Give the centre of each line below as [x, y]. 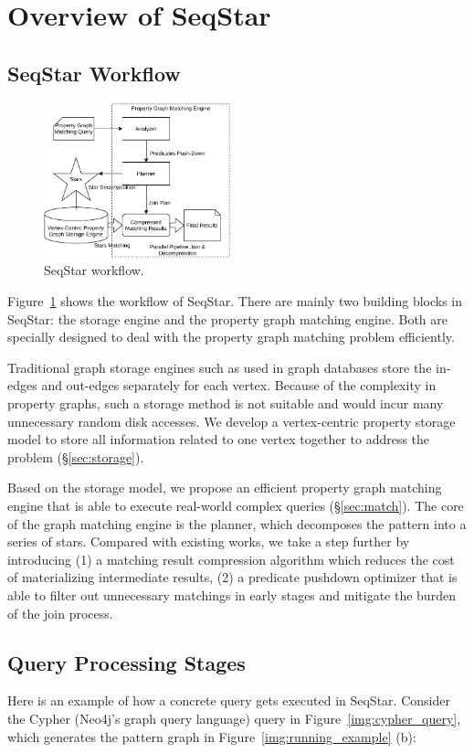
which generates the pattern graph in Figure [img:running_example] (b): [212, 736]
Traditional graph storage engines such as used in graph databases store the [220, 367]
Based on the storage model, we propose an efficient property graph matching [225, 488]
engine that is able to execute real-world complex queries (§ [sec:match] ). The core [236, 506]
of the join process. [60, 613]
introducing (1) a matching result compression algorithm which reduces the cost [231, 559]
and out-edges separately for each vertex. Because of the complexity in [239, 385]
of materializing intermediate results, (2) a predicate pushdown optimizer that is [232, 577]
